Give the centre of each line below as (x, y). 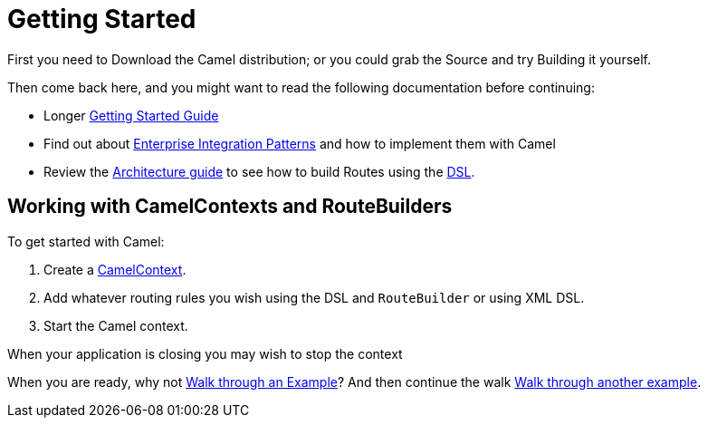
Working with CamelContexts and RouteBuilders (230, 207)
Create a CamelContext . (115, 269)
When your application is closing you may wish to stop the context (205, 353)
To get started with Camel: (86, 241)
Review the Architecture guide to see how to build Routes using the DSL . (259, 171)
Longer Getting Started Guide (131, 115)
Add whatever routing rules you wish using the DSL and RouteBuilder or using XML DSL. (314, 297)
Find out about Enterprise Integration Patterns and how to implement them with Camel (300, 143)
